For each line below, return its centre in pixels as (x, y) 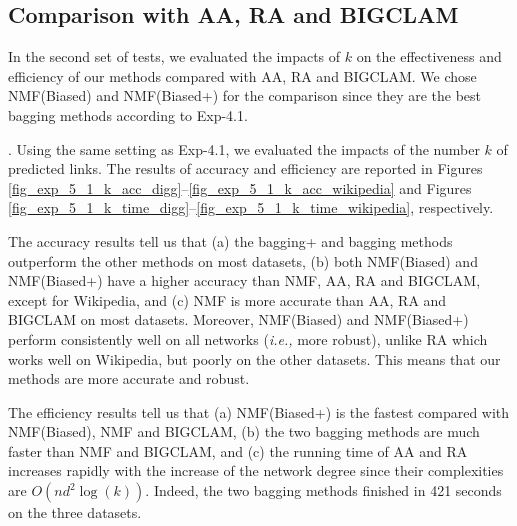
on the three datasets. (75, 512)
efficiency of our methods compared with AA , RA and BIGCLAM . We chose (242, 75)
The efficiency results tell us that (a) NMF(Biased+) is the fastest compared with (259, 411)
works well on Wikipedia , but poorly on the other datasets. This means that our (254, 358)
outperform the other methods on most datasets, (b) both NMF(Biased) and (243, 260)
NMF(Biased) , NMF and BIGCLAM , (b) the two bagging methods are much (244, 431)
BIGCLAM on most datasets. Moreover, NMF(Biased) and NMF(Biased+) (238, 319)
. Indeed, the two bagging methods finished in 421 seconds (323, 490)
